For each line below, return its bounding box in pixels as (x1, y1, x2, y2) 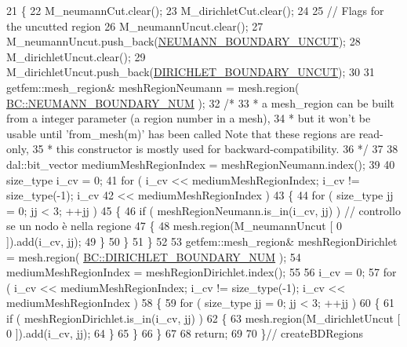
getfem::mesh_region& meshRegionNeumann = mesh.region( (6, 79, 300, 95)
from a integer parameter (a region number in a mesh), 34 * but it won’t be (6, 110, 371, 126)
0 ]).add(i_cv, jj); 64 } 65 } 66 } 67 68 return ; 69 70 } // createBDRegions (6, 325, 364, 342)
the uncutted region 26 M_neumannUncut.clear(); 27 (6, 17, 263, 34)
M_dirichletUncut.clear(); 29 (6, 48, 146, 64)
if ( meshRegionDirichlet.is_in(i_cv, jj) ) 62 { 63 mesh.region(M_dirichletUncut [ (6, 309, 401, 326)
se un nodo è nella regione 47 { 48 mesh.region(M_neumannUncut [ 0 (6, 217, 343, 234)
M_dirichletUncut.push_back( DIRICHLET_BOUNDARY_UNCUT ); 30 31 (6, 64, 375, 80)
